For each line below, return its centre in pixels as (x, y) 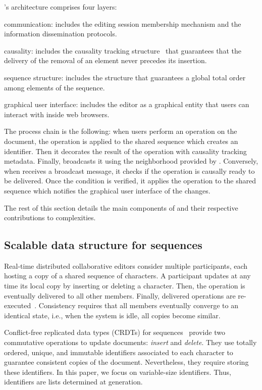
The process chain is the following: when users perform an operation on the (121, 131)
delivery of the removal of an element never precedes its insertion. (106, 60)
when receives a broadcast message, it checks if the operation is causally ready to (129, 170)
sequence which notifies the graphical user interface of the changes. (107, 190)
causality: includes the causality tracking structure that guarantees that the (123, 50)
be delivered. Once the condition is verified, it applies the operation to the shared (130, 181)
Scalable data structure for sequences (103, 245)
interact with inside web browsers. (57, 114)
